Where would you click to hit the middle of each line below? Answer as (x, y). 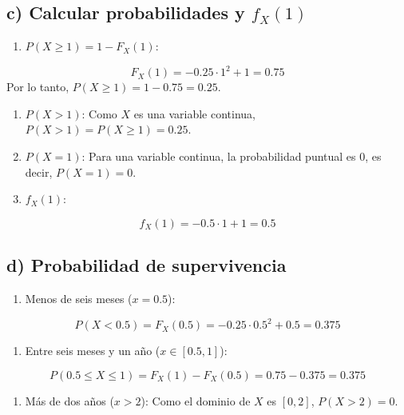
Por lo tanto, (38, 87)
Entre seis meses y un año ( (93, 351)
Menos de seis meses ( (79, 299)
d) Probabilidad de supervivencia (147, 265)
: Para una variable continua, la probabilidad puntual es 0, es (232, 156)
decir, (39, 172)
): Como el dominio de (196, 400)
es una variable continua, (194, 113)
